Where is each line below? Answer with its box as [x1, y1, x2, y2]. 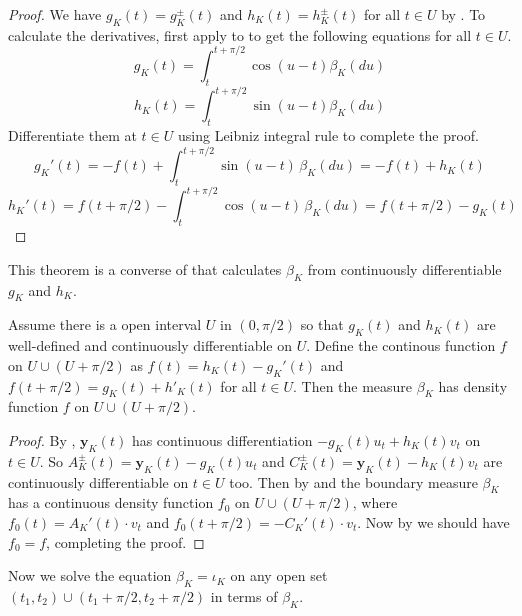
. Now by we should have [357, 511, 510, 532]
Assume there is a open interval [8, 314, 202, 335]
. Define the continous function [306, 335, 496, 356]
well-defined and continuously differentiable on [8, 335, 293, 356]
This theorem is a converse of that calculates [8, 258, 282, 279]
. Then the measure [292, 375, 413, 396]
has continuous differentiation [131, 429, 313, 450]
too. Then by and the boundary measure [229, 471, 478, 492]
